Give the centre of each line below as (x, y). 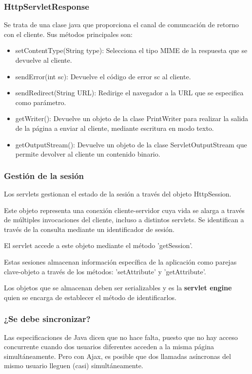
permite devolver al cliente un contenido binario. (88, 154)
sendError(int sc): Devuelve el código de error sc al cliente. (103, 76)
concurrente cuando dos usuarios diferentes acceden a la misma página (109, 347)
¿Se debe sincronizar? (47, 319)
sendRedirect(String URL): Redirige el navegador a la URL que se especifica (129, 93)
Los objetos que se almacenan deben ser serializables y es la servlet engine (118, 288)
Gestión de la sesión (44, 175)
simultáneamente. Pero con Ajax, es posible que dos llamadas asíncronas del (117, 356)
